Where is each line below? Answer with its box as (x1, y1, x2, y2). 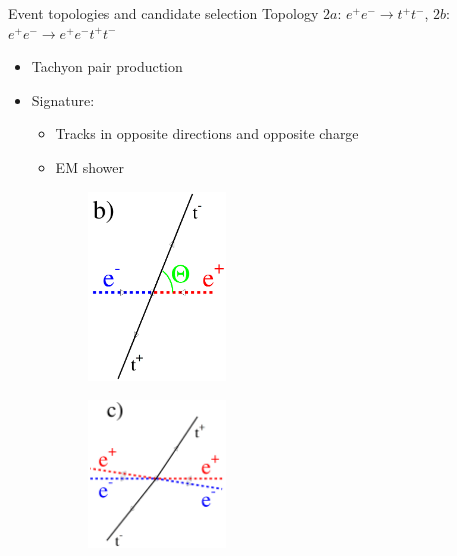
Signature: (31, 89, 95, 110)
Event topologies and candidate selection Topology (8, 3, 319, 23)
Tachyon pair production (31, 56, 183, 77)
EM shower (55, 156, 124, 177)
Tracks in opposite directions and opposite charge (55, 123, 359, 144)
